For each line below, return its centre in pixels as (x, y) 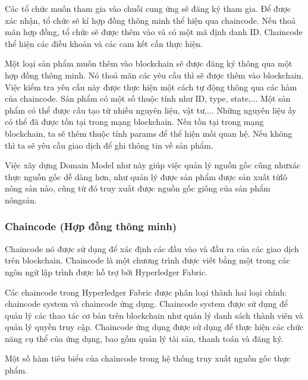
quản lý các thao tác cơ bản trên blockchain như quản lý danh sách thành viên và (154, 315)
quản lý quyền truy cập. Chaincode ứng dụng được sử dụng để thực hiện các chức (154, 327)
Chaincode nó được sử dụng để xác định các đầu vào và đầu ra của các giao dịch (152, 248)
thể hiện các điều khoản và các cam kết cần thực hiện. (104, 43)
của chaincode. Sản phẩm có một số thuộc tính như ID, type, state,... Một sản (148, 98)
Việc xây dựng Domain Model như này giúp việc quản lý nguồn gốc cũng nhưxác (153, 165)
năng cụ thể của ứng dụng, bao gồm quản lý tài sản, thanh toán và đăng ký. (144, 338)
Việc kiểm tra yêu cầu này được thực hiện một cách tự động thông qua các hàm (151, 87)
